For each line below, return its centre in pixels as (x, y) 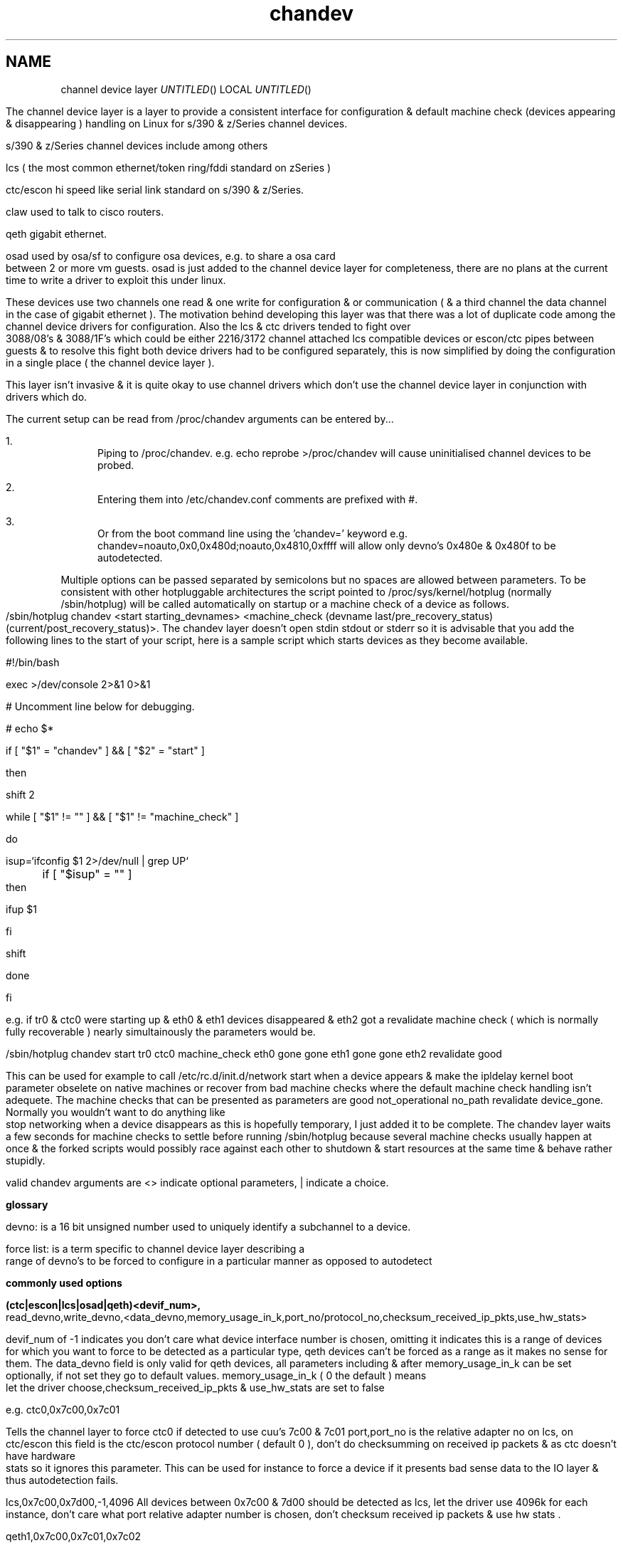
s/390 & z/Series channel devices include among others (137, 145)
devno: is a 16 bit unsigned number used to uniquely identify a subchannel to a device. (208, 1226)
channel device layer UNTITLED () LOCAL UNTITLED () (186, 89)
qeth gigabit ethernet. (57, 233)
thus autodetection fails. (62, 1480)
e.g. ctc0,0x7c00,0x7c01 (63, 1409)
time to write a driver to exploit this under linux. (116, 280)
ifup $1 (22, 909)
